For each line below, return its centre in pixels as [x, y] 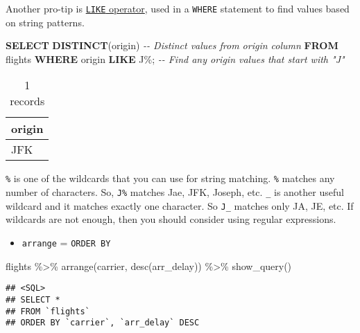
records [27, 101]
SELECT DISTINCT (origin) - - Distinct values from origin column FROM [172, 45]
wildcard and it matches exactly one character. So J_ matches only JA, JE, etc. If [180, 205]
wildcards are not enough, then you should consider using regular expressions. [171, 219]
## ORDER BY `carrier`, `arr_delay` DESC [103, 323]
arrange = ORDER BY [66, 242]
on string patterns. [45, 22]
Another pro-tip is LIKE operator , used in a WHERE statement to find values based [178, 8]
